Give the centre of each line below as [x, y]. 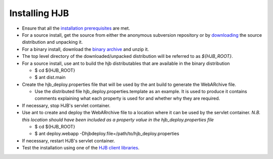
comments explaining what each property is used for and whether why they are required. [127, 99]
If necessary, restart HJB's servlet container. [69, 140]
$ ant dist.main [50, 77]
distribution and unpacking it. [52, 42]
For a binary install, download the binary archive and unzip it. [85, 49]
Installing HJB [39, 13]
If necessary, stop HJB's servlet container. [66, 105]
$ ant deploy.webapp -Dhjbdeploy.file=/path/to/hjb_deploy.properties [107, 134]
